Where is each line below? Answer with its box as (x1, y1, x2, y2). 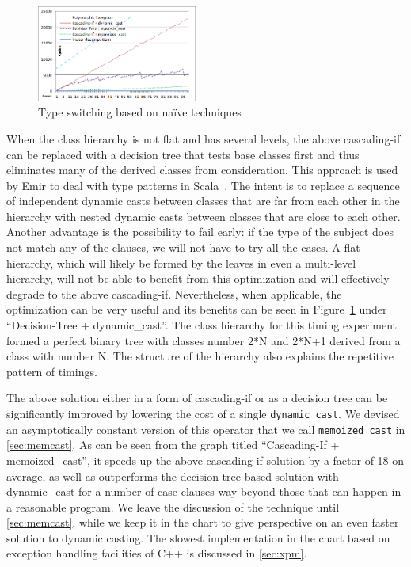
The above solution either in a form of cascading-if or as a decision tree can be (6, 390, 388, 406)
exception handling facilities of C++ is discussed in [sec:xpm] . (6, 545, 307, 561)
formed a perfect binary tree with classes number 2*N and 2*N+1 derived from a (6, 332, 401, 348)
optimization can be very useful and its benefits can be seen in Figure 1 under (6, 301, 387, 318)
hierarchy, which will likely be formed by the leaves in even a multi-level (6, 254, 356, 271)
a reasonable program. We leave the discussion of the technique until (6, 498, 340, 515)
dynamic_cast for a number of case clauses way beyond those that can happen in (6, 483, 401, 500)
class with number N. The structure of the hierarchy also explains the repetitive (6, 348, 394, 364)
